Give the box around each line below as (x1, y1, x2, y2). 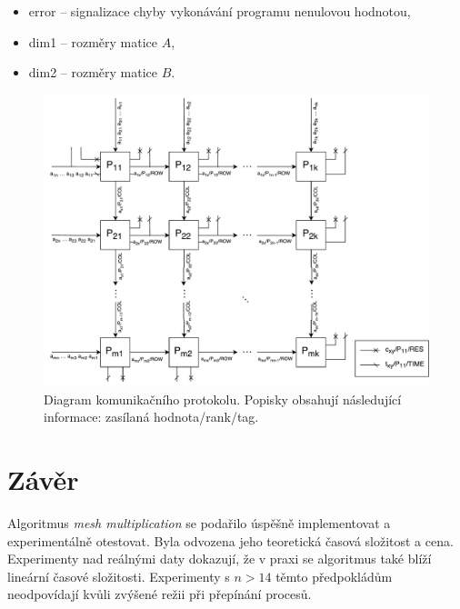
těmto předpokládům (275, 566, 393, 585)
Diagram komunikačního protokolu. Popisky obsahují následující (44, 389, 402, 408)
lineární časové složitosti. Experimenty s (7, 566, 230, 585)
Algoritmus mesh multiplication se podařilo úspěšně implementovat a (7, 514, 391, 532)
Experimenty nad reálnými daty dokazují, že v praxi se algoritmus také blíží (7, 549, 432, 568)
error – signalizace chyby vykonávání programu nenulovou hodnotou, (28, 2, 411, 20)
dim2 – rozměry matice (28, 63, 158, 82)
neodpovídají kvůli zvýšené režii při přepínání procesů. (7, 584, 312, 604)
